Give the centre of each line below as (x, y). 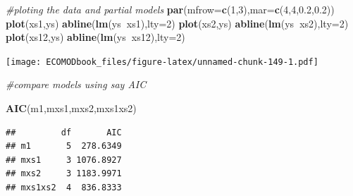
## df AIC (64, 132)
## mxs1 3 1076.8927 (64, 160)
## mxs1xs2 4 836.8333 (64, 188)
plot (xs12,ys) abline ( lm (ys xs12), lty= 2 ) (95, 37)
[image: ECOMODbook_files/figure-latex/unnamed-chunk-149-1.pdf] (162, 62)
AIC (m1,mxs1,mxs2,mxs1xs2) (71, 108)
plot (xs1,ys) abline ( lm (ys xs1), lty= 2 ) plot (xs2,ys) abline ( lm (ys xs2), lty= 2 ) (177, 23)
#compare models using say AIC (76, 84)
